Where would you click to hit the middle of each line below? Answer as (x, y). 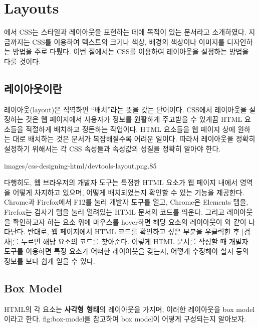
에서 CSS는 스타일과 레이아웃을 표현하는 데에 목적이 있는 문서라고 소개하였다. (125, 32)
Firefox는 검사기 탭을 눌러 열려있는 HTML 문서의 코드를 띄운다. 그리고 (114, 212)
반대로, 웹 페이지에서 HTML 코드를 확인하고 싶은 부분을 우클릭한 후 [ (136, 231)
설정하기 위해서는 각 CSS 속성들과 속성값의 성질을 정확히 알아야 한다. (112, 149)
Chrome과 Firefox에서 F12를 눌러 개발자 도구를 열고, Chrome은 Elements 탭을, (126, 202)
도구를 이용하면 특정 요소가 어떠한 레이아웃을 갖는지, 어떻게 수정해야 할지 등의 (126, 251)
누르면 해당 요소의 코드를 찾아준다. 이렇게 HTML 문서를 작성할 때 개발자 (135, 241)
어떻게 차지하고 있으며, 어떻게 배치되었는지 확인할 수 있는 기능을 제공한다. (128, 192)
